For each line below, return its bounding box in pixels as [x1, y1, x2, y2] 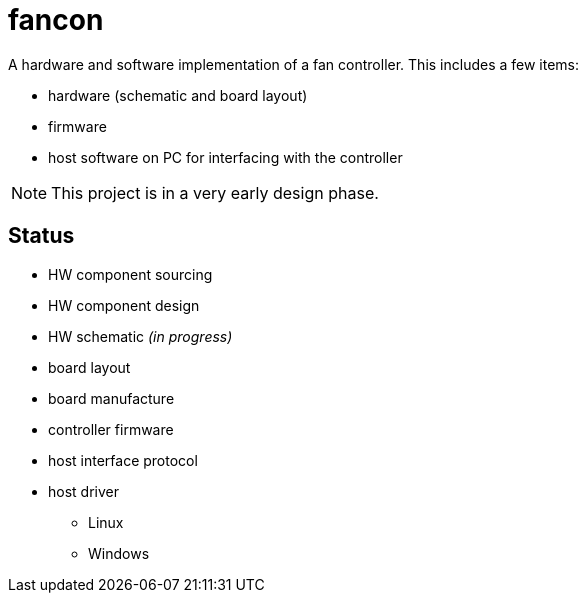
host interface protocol [48, 451, 198, 469]
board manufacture [48, 389, 175, 407]
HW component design [48, 296, 200, 314]
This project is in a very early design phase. [51, 182, 379, 203]
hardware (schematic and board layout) [48, 86, 308, 104]
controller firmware [48, 420, 174, 438]
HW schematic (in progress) [48, 327, 233, 345]
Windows [88, 544, 150, 562]
